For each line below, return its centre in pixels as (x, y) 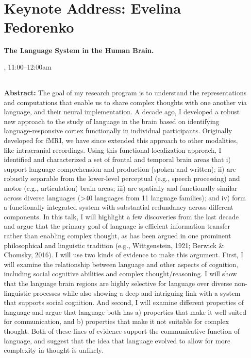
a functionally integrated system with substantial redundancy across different (119, 207)
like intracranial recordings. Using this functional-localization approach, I (113, 150)
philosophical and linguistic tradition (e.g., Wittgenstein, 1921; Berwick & (114, 245)
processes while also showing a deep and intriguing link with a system (137, 293)
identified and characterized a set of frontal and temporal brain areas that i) (117, 159)
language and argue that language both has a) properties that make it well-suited (125, 312)
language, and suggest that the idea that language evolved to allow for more (117, 340)
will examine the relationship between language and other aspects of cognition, (121, 264)
